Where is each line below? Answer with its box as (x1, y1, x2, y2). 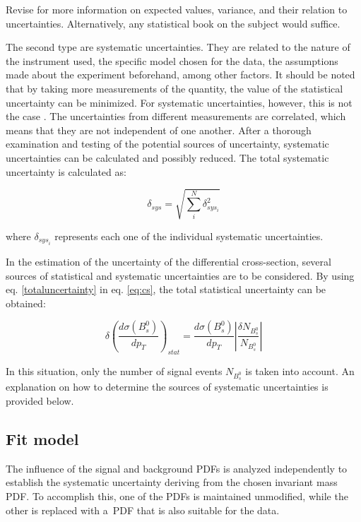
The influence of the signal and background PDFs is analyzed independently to (6, 461, 348, 475)
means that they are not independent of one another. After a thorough (6, 122, 312, 137)
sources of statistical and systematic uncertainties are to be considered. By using (6, 268, 355, 283)
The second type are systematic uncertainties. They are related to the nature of (6, 40, 350, 54)
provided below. (6, 393, 74, 408)
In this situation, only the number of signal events (6, 364, 223, 379)
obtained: (6, 295, 46, 310)
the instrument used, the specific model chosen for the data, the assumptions (6, 53, 338, 68)
